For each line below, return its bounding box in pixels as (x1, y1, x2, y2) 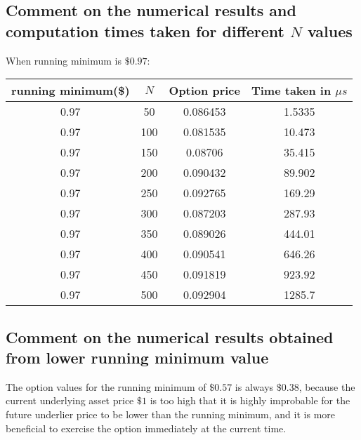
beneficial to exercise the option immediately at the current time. (6, 420, 287, 435)
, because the (298, 379, 355, 394)
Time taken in (251, 82, 332, 99)
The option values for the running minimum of (6, 379, 206, 394)
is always (235, 379, 274, 394)
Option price (169, 82, 240, 99)
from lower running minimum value (6, 346, 269, 368)
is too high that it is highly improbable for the (150, 393, 350, 408)
